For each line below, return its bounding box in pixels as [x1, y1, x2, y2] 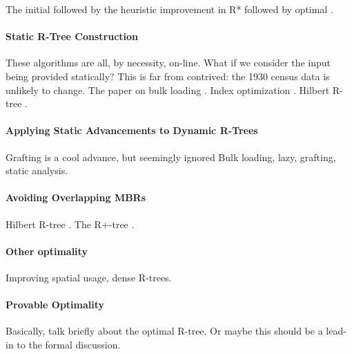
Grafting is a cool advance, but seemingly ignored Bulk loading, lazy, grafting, [6, 149, 336, 164]
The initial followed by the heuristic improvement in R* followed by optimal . [6, 2, 333, 16]
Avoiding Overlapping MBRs [6, 190, 146, 205]
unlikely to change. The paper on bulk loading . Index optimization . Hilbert [6, 82, 330, 97]
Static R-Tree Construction [6, 29, 139, 44]
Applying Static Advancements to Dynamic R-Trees [6, 123, 258, 138]
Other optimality [6, 243, 88, 258]
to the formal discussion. [17, 337, 121, 351]
